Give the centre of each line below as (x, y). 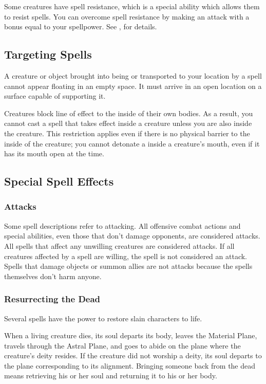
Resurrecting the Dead (52, 299)
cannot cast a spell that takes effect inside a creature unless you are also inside (128, 123)
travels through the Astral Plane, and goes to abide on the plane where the (122, 345)
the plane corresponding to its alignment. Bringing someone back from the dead (130, 365)
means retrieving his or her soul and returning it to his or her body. (111, 376)
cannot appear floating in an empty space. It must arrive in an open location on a (133, 86)
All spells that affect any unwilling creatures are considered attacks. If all (119, 245)
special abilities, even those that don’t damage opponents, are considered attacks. (132, 236)
